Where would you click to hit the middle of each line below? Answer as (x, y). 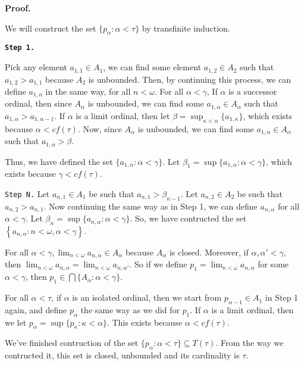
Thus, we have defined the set (59, 161)
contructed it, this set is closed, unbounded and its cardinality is (122, 355)
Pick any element (36, 67)
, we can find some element (152, 67)
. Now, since (100, 128)
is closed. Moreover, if (209, 252)
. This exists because (145, 322)
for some (273, 264)
